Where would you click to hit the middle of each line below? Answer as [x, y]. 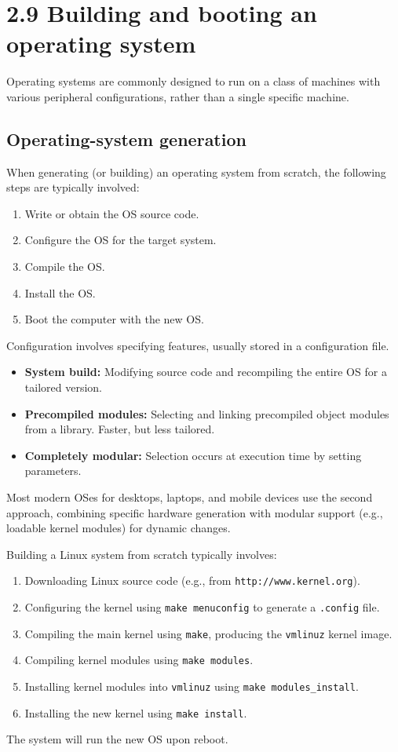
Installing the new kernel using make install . [136, 712]
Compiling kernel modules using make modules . [139, 660]
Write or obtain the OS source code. [112, 213]
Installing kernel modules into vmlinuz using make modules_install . [192, 686]
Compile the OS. [65, 266]
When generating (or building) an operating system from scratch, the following [196, 172]
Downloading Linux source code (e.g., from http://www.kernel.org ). [192, 580]
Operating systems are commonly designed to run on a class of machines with [194, 81]
